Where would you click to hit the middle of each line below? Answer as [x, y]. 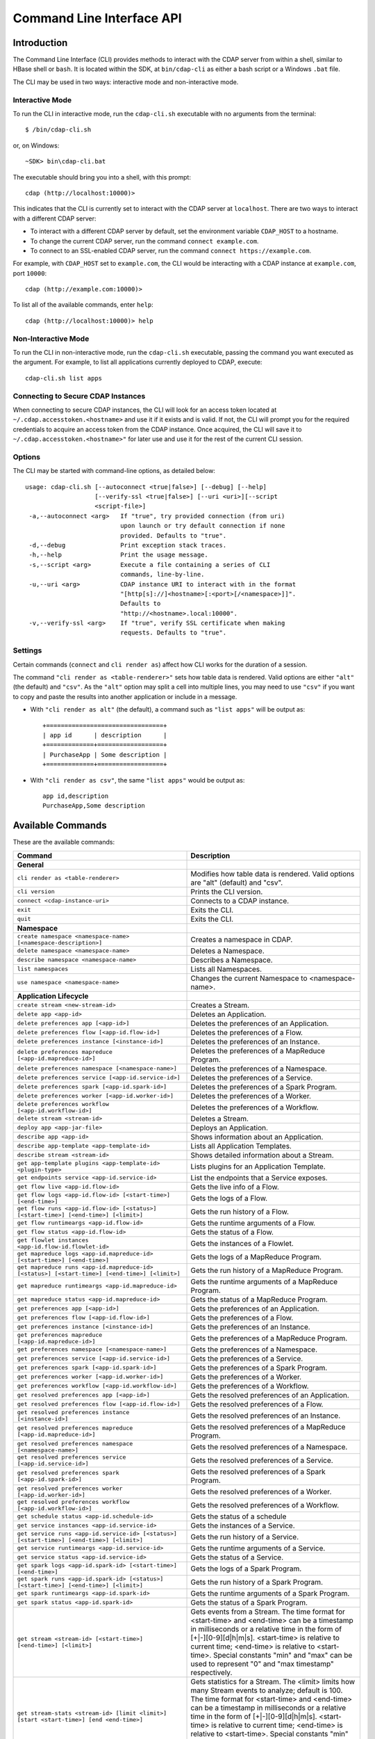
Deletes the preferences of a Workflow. [255, 1107]
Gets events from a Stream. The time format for [268, 1612]
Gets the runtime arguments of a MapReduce [264, 1281]
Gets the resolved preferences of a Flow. [257, 1404]
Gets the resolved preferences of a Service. [262, 1460]
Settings [27, 650]
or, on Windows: [36, 145]
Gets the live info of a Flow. [235, 1187]
